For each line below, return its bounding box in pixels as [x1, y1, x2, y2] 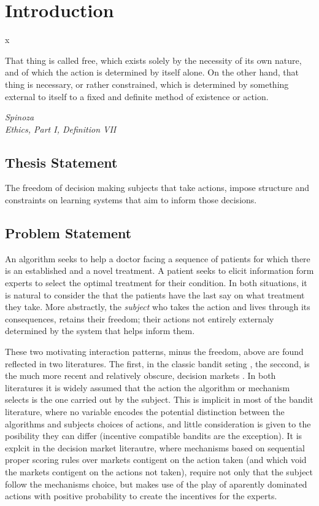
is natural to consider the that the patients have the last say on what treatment [5, 288, 305, 301]
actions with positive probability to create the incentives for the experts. [5, 489, 277, 502]
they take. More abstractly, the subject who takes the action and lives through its [5, 300, 310, 313]
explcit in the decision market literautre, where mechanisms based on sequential [5, 441, 305, 454]
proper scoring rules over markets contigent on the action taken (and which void [5, 453, 307, 466]
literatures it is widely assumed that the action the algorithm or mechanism [5, 381, 290, 394]
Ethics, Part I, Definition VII [5, 122, 117, 135]
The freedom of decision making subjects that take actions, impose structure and [5, 181, 310, 194]
